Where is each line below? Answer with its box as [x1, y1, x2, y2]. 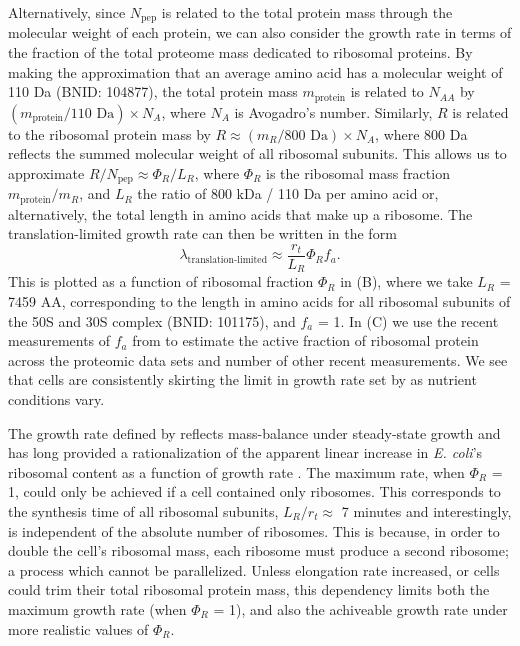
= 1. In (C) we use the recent [317, 310, 499, 331]
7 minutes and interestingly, [341, 501, 512, 522]
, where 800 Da [375, 123, 468, 144]
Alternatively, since [8, 2, 126, 22]
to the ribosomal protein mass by [8, 123, 211, 144]
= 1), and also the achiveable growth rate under [213, 598, 508, 619]
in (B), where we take [340, 271, 473, 292]
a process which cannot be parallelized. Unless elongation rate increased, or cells [8, 559, 500, 580]
